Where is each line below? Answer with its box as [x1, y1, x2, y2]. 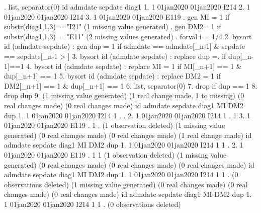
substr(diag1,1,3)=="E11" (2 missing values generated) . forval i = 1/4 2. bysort [4, 31, 252, 41]
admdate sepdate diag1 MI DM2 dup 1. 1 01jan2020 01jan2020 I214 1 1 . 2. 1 [4, 139, 243, 150]
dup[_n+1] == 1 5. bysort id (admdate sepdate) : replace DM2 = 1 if [4, 70, 221, 81]
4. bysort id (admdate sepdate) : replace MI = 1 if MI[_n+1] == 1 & [26, 60, 242, 71]
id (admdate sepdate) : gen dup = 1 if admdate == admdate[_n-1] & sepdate [4, 41, 245, 51]
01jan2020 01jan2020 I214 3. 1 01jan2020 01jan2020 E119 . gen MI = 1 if [4, 11, 230, 22]
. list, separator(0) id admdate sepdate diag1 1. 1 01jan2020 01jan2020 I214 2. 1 [4, 2, 250, 12]
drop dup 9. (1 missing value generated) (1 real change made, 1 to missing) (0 [4, 90, 244, 101]
